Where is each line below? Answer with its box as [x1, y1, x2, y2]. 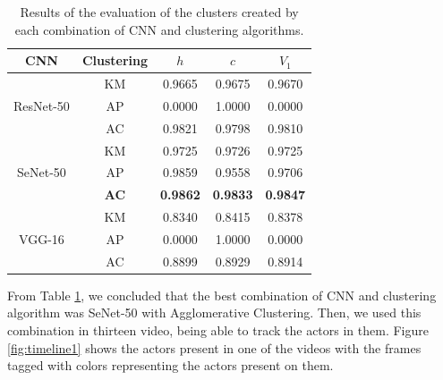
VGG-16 [19, 229, 64, 248]
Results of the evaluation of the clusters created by [20, 3, 299, 21]
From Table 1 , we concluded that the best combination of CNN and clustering [7, 285, 437, 304]
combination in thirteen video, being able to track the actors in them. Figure [7, 321, 430, 340]
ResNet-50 [13, 96, 70, 114]
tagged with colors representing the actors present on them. [7, 356, 334, 375]
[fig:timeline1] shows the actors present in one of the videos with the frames [7, 338, 422, 357]
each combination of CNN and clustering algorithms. [14, 20, 304, 38]
